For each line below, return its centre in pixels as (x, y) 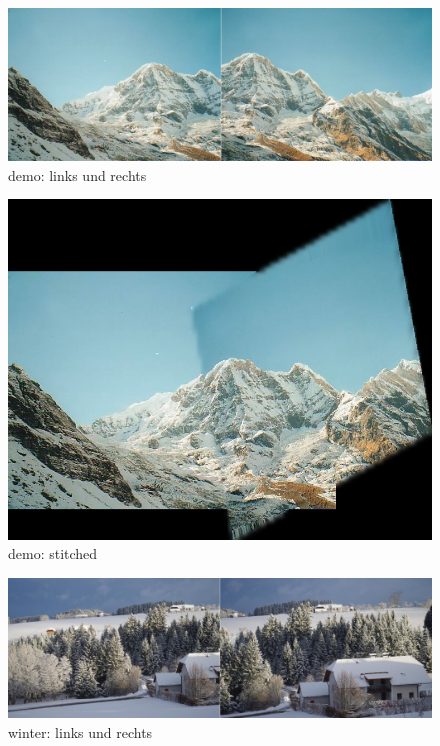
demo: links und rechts (77, 174)
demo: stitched (53, 553)
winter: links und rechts (80, 731)
